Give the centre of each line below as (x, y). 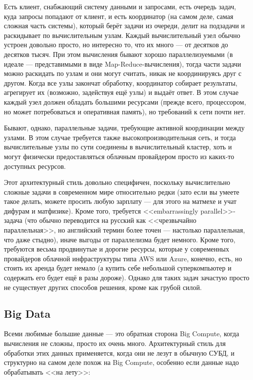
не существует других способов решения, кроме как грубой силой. (103, 287)
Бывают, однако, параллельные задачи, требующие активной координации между (124, 128)
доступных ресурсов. (35, 166)
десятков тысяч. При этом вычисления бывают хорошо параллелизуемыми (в (118, 54)
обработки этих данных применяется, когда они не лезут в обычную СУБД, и (119, 353)
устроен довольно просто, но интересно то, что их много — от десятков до (116, 45)
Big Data (27, 313)
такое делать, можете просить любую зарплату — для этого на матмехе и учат (120, 201)
